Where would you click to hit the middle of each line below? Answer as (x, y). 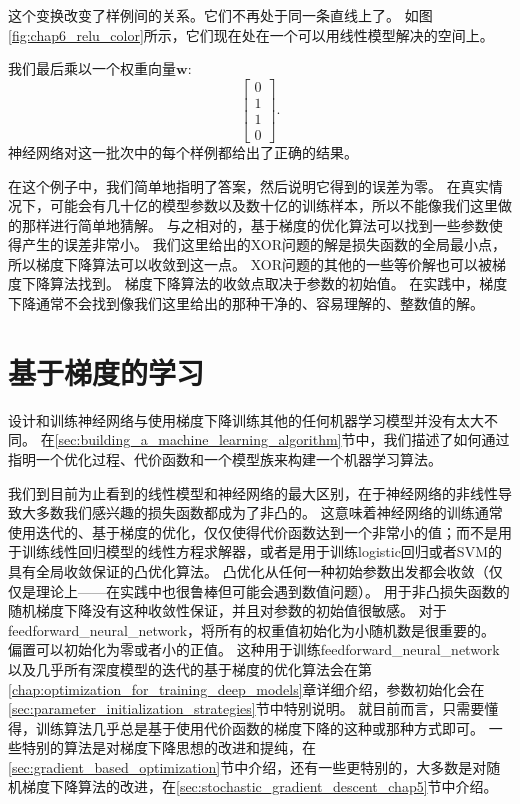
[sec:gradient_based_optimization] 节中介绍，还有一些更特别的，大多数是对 (247, 766)
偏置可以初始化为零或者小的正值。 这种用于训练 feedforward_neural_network (254, 649)
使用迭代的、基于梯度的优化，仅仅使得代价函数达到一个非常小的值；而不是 (253, 531)
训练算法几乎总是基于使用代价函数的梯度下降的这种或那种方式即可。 (259, 727)
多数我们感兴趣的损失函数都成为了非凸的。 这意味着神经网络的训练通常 (269, 512)
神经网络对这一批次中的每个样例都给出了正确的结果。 (183, 151)
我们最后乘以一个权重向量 (92, 68)
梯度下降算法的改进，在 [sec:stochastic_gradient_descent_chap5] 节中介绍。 (259, 786)
